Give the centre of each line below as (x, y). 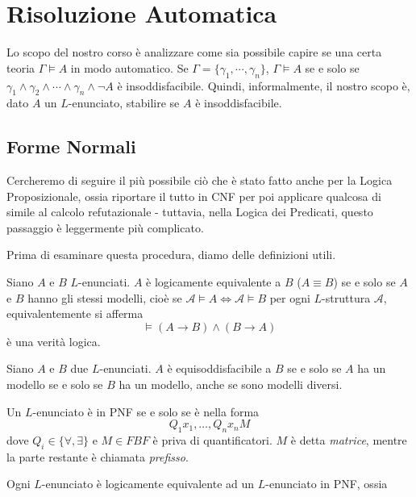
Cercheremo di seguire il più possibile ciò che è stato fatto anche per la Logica (200, 180)
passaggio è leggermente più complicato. (105, 227)
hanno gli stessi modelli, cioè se (105, 297)
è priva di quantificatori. (212, 440)
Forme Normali (71, 146)
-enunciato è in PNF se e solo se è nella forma (146, 411)
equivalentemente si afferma (75, 313)
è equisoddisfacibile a (219, 368)
